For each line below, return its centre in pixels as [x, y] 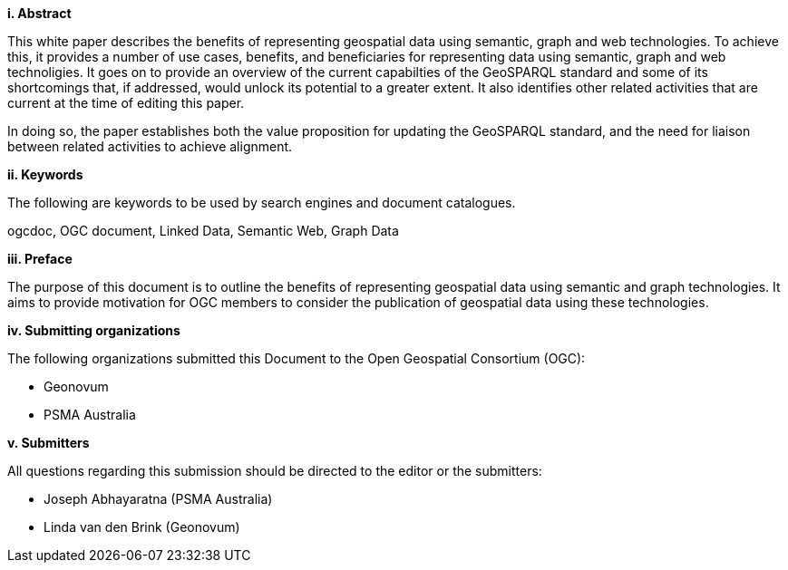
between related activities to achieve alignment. [150, 146]
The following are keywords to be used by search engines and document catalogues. [262, 203]
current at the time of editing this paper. [126, 103]
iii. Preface [40, 259]
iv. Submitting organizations [94, 330]
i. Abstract [39, 13]
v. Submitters [49, 443]
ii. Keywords [45, 174]
